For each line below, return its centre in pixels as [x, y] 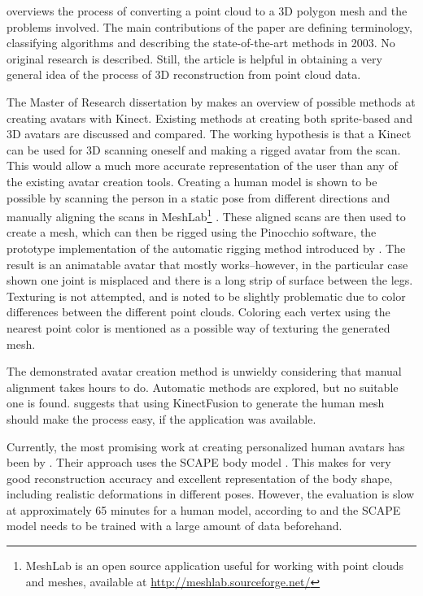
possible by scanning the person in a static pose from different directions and [198, 197]
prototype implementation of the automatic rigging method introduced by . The [206, 248]
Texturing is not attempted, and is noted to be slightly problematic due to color [206, 296]
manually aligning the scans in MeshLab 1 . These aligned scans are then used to [206, 215]
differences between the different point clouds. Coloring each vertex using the [198, 312]
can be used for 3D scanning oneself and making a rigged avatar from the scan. [204, 149]
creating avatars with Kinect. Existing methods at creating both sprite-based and [209, 117]
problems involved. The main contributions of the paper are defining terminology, [209, 26]
